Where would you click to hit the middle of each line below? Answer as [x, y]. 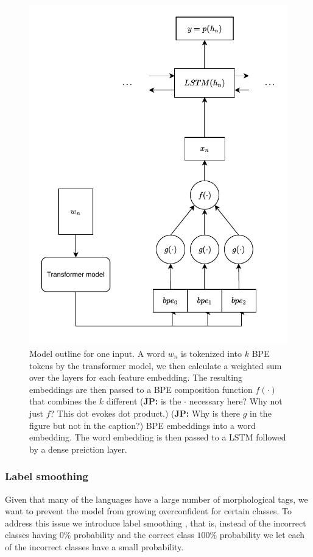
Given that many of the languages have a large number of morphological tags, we [156, 499]
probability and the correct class [134, 535]
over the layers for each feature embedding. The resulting [136, 377]
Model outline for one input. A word [97, 353]
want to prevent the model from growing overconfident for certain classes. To [148, 511]
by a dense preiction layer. [78, 449]
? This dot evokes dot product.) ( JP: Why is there [145, 413]
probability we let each [262, 535]
